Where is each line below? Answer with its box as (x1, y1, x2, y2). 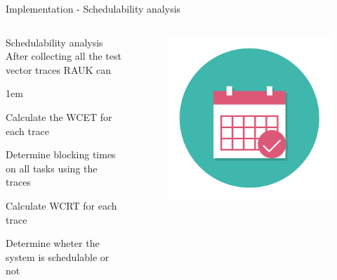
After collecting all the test (6, 49, 121, 63)
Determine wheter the (6, 236, 100, 250)
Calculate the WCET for (6, 109, 112, 124)
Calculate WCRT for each (6, 198, 117, 212)
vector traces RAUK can (6, 62, 112, 77)
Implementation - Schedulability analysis (6, 1, 181, 15)
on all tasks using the (6, 160, 98, 175)
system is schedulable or (6, 249, 110, 264)
